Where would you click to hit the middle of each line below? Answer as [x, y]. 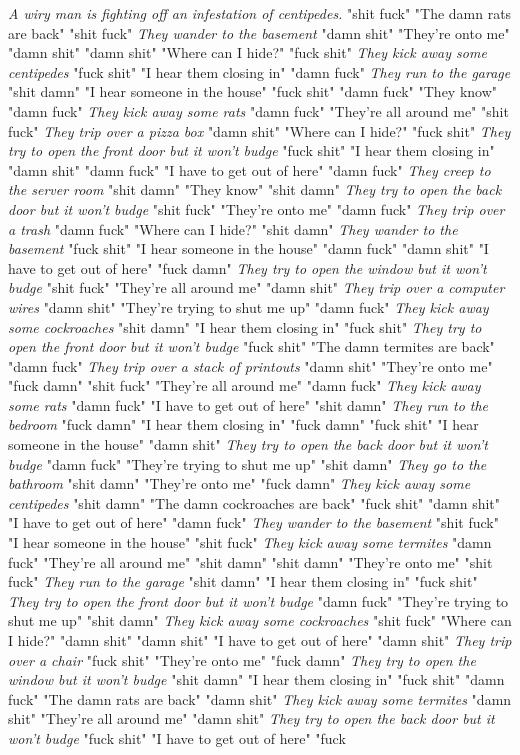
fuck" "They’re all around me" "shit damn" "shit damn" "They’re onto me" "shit [250, 561]
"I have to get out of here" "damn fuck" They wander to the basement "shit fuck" [253, 522]
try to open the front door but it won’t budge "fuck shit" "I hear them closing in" [251, 150]
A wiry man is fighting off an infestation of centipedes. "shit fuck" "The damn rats [260, 13]
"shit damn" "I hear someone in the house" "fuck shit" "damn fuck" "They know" [253, 91]
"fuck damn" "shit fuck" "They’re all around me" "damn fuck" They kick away [244, 385]
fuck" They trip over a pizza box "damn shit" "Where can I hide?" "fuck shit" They [259, 130]
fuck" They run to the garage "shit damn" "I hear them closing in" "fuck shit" [243, 581]
